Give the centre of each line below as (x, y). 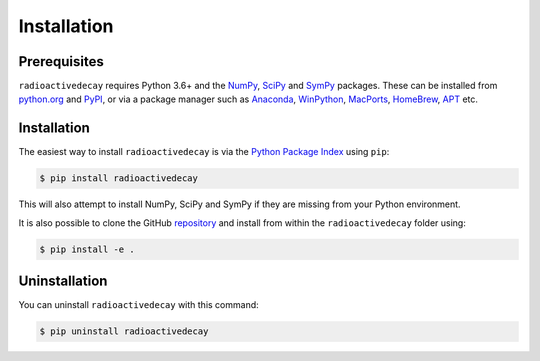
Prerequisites (61, 61)
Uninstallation (63, 281)
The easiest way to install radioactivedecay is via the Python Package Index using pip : (204, 152)
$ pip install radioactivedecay (119, 178)
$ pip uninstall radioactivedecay (124, 331)
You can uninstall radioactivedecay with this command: (138, 305)
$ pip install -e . (87, 249)
